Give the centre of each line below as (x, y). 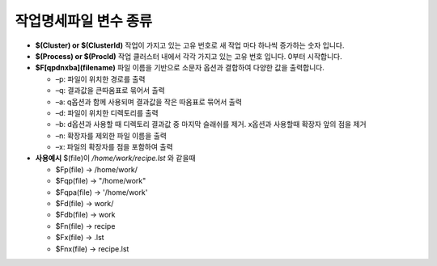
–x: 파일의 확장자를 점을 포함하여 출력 (114, 147)
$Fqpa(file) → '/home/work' (102, 192)
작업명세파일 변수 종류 (84, 21)
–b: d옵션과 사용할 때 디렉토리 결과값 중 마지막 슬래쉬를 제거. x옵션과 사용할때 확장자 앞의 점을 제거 (211, 125)
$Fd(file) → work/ (85, 204)
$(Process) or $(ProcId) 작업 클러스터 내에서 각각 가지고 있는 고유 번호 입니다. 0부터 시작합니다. (189, 56)
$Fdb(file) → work (86, 215)
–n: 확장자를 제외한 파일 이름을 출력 (111, 135)
